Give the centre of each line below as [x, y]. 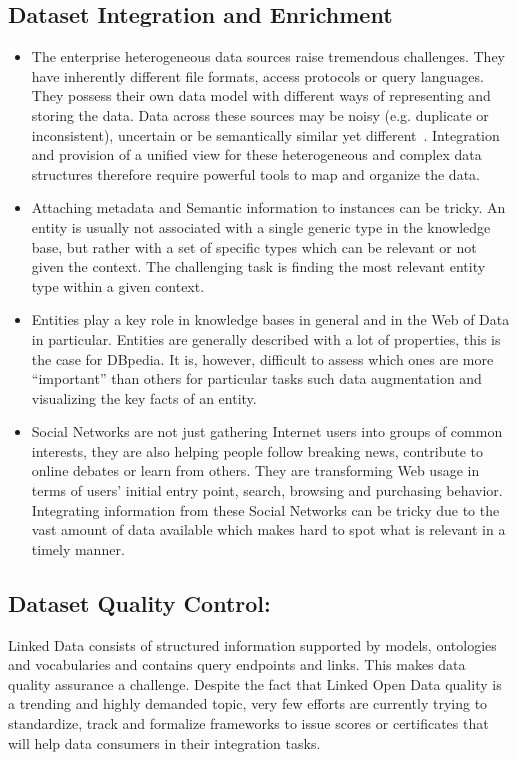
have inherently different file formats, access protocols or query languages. [257, 75]
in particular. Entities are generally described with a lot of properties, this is [266, 338]
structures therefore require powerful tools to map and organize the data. [255, 173]
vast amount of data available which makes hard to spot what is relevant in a [268, 529]
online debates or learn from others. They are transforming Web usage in [255, 470]
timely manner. [78, 548]
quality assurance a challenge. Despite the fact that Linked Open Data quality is [255, 683]
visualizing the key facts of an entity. [144, 397]
